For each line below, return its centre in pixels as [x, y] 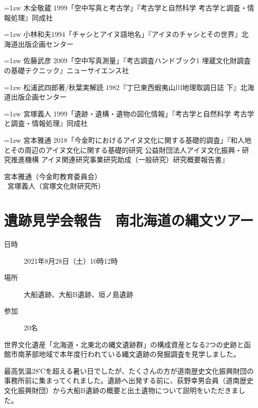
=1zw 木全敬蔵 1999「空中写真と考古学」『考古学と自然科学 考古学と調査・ [126, 7]
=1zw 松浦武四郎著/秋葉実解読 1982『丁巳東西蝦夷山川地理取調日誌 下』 [122, 87]
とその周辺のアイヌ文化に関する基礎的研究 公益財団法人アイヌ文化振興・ [123, 150]
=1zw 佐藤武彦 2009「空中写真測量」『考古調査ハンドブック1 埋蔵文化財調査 [128, 60]
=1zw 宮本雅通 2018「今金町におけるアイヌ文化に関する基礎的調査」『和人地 [128, 140]
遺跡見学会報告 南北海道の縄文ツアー [129, 220]
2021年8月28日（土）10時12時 [71, 260]
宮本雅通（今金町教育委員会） [53, 176]
